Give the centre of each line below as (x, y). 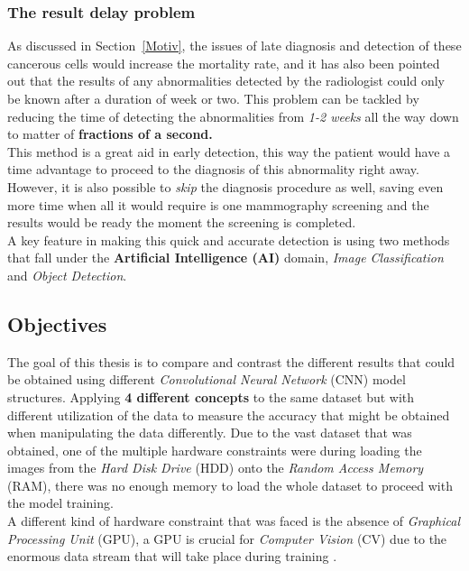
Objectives (57, 323)
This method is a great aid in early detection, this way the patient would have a (229, 151)
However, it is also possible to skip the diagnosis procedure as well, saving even (225, 186)
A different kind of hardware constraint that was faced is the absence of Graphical (234, 521)
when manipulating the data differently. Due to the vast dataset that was (210, 433)
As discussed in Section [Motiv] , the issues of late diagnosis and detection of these (234, 46)
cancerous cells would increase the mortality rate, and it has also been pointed (224, 63)
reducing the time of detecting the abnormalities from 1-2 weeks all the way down (233, 116)
